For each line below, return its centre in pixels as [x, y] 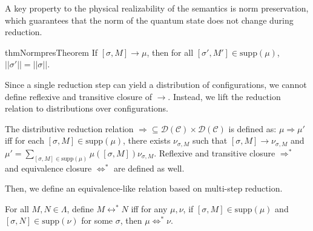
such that [210, 140]
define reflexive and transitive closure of [78, 96]
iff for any [149, 208]
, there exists [147, 140]
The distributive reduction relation [69, 128]
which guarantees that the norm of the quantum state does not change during [149, 20]
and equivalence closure [48, 168]
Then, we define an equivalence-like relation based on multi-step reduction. [144, 188]
